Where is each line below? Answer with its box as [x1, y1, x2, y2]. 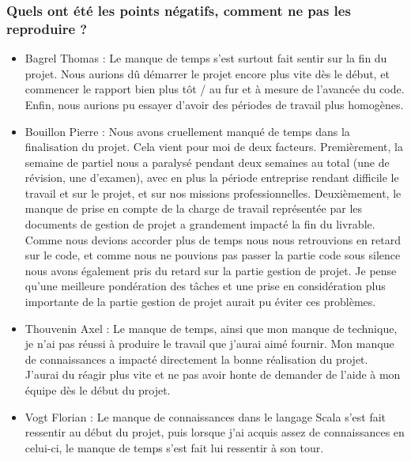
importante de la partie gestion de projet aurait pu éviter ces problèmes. [25, 293, 376, 310]
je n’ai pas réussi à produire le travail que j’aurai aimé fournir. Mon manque [25, 335, 394, 352]
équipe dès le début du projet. [25, 382, 171, 399]
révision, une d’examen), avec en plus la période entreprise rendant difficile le [25, 169, 399, 186]
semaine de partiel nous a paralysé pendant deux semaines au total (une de [25, 153, 390, 170]
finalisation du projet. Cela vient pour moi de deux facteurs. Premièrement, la [25, 138, 403, 155]
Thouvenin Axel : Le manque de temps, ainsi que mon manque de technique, [25, 319, 398, 336]
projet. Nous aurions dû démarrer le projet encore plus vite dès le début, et [25, 65, 390, 81]
